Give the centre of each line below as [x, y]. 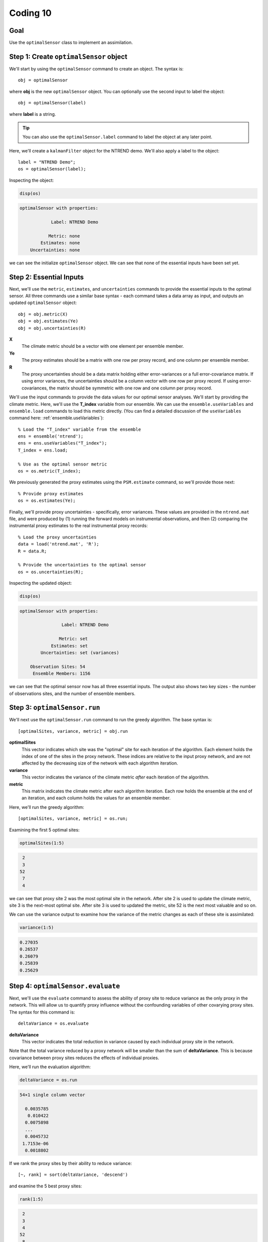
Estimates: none [60, 243]
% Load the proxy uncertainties [57, 537]
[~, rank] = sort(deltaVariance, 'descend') [73, 1175]
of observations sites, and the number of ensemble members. [72, 694]
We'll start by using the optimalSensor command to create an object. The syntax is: [96, 69]
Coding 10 [30, 13]
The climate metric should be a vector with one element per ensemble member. [103, 346]
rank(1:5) [32, 1199]
